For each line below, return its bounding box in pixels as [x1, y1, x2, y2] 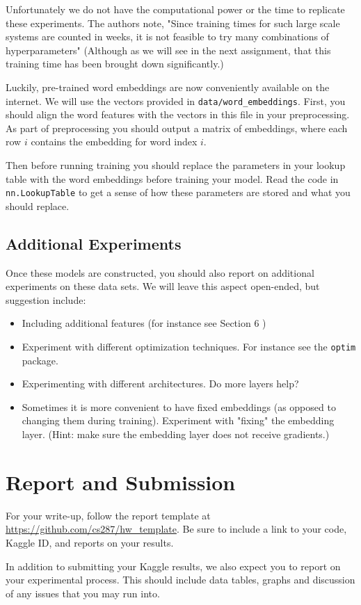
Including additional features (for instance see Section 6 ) [22, 316, 266, 330]
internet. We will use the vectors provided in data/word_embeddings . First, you [6, 93, 346, 108]
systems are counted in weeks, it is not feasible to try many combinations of [6, 29, 329, 44]
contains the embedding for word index [31, 134, 198, 149]
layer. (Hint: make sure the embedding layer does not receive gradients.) [22, 427, 330, 442]
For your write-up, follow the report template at [6, 508, 211, 522]
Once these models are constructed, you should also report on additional [6, 265, 314, 280]
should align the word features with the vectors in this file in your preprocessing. [6, 107, 350, 122]
